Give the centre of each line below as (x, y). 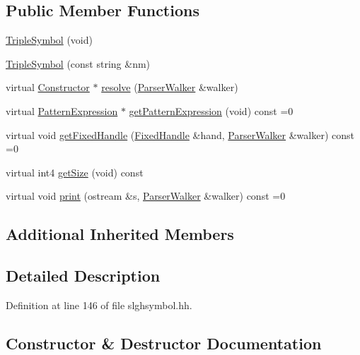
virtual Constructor (48, 87)
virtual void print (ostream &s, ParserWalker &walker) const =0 (146, 196)
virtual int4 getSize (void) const (75, 172)
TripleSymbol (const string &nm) (78, 63)
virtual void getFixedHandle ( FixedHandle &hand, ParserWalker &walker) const (180, 134)
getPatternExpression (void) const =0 (211, 110)
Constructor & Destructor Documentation (164, 343)
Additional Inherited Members (120, 234)
